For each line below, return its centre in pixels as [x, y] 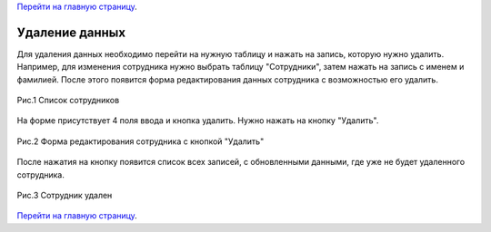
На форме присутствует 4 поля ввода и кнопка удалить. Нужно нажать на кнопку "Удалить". [198, 121]
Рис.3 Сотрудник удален [65, 196]
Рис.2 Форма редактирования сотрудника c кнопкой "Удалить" [140, 141]
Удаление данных [71, 32]
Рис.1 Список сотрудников [68, 101]
